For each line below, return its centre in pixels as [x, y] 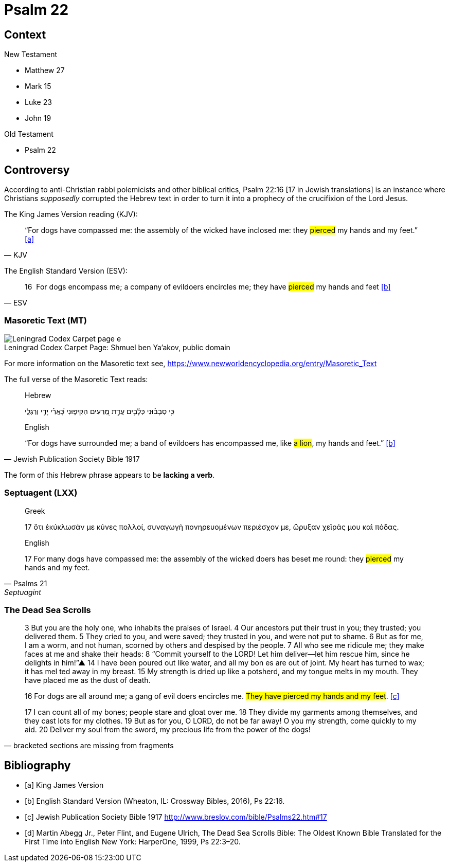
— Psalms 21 [26, 583]
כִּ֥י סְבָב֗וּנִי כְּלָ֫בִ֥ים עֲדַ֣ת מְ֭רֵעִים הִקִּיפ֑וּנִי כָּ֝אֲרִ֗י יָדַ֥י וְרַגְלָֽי [100, 411]
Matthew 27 [45, 70]
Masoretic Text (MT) [46, 321]
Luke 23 [38, 102]
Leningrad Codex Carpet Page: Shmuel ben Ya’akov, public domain [117, 347]
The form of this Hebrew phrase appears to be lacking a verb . [110, 475]
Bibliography [38, 765]
